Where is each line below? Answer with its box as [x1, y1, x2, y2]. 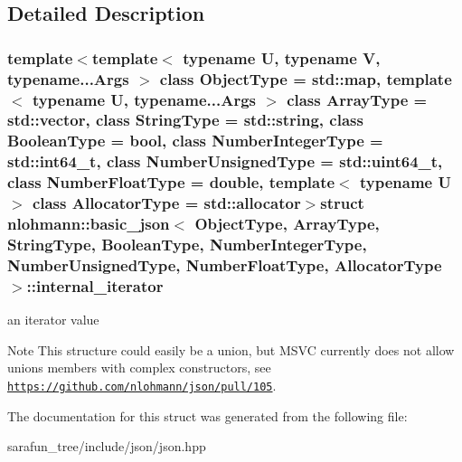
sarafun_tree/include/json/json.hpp [7, 437, 206, 456]
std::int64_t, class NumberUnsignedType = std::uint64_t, [7, 150, 443, 173]
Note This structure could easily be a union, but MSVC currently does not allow [7, 340, 455, 359]
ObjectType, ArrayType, [194, 212, 380, 235]
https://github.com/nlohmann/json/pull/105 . [7, 375, 277, 394]
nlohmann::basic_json [7, 212, 170, 235]
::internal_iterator [26, 274, 164, 297]
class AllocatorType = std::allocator [32, 192, 301, 214]
